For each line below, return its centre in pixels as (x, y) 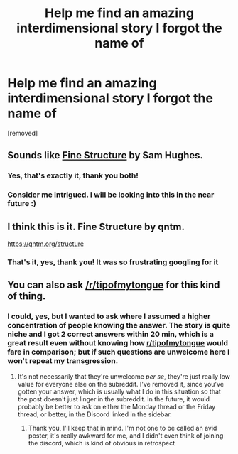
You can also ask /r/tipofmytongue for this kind (114, 285)
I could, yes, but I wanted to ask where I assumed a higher (109, 316)
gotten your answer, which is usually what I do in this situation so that (119, 391)
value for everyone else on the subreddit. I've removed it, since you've (121, 384)
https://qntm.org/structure (45, 244)
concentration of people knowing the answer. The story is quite (119, 325)
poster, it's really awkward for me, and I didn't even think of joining (126, 436)
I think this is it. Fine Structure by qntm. (96, 226)
